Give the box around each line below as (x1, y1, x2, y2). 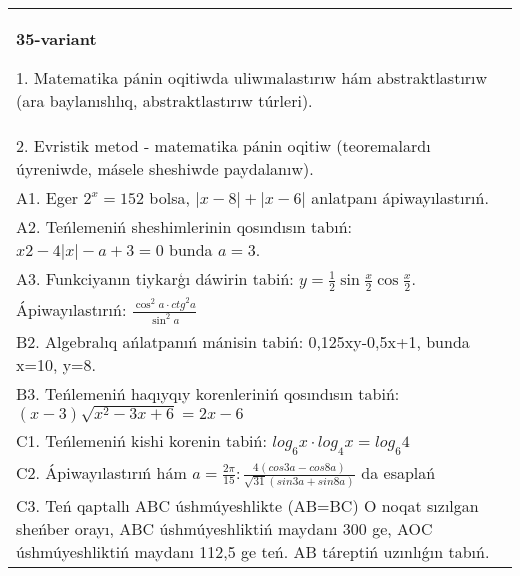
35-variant (16, 27, 97, 50)
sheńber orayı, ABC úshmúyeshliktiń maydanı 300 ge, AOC (16, 517, 433, 541)
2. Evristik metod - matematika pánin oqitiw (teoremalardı (16, 134, 431, 157)
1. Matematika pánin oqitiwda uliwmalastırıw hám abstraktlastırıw (16, 66, 488, 89)
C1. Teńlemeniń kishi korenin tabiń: (16, 429, 267, 453)
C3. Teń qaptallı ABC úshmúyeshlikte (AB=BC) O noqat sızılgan (16, 494, 479, 518)
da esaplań (361, 460, 436, 484)
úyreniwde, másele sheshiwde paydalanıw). (16, 157, 314, 180)
